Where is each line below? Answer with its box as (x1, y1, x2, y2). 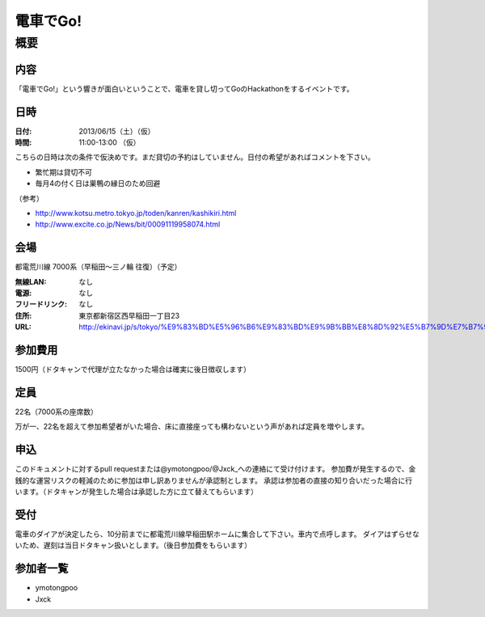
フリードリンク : (15, 299, 68, 309)
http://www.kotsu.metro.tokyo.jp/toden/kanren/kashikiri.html (35, 208, 237, 218)
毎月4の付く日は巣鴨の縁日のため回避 (35, 179, 161, 188)
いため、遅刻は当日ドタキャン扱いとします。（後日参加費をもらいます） (15, 540, 252, 550)
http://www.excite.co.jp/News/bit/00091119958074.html (35, 219, 221, 230)
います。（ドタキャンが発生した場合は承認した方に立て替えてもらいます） (15, 487, 259, 497)
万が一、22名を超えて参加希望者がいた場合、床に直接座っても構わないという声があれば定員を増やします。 (15, 421, 369, 432)
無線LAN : (15, 277, 47, 286)
